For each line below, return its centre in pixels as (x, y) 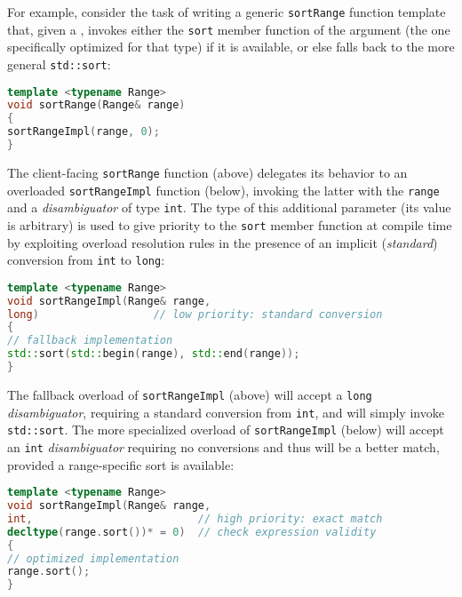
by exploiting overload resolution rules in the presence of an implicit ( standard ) (223, 242)
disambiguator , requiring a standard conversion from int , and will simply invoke (226, 412)
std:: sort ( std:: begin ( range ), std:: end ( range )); (154, 354)
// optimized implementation (93, 558)
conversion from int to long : (86, 260)
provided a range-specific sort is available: (121, 464)
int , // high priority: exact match (195, 518)
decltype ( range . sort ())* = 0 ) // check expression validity (192, 532)
